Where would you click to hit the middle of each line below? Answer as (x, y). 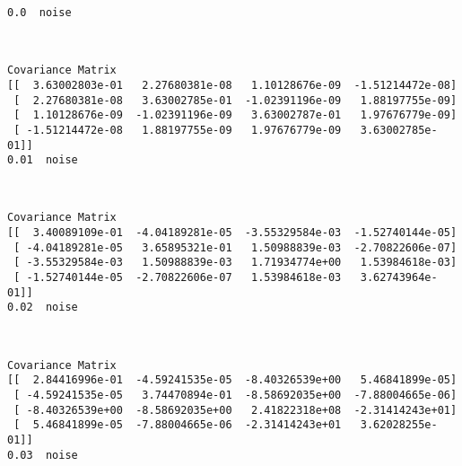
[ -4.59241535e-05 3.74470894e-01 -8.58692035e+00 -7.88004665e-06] (235, 395)
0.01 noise (43, 160)
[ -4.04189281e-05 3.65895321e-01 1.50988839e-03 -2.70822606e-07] (235, 247)
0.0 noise (39, 13)
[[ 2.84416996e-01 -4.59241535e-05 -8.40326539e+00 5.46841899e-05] (232, 380)
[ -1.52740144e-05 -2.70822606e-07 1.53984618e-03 (178, 278)
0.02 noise (43, 308)
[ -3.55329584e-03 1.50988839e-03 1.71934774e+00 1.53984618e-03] (235, 263)
